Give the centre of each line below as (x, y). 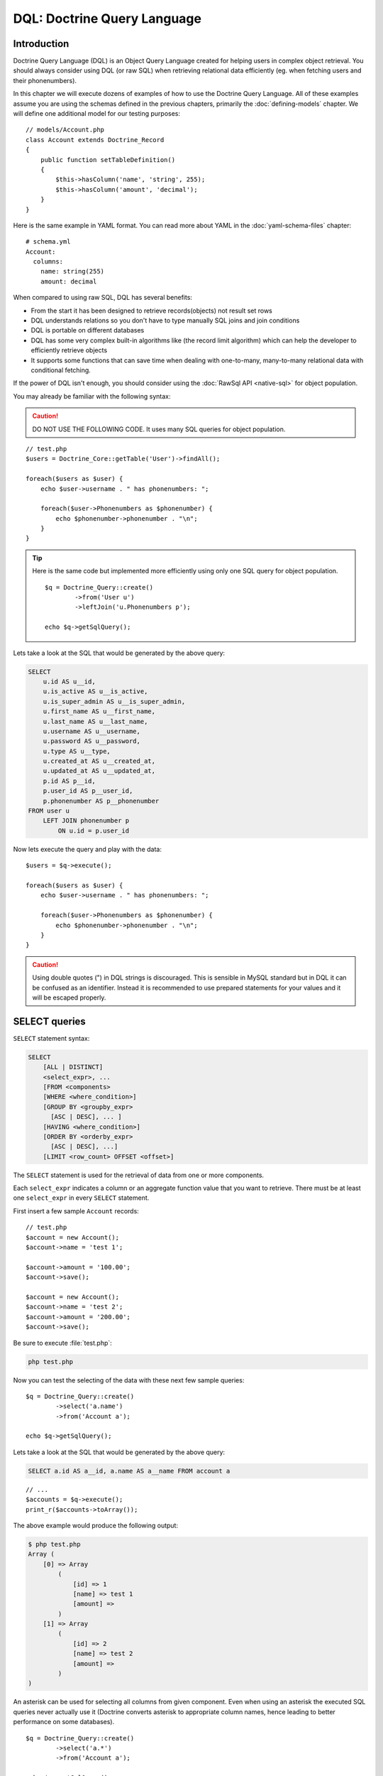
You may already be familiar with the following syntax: (92, 396)
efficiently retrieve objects (69, 350)
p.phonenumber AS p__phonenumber (101, 801)
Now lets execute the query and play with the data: (88, 849)
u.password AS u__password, (92, 741)
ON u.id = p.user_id (94, 830)
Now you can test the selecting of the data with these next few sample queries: (129, 1380)
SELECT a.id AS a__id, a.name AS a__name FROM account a (129, 1471)
